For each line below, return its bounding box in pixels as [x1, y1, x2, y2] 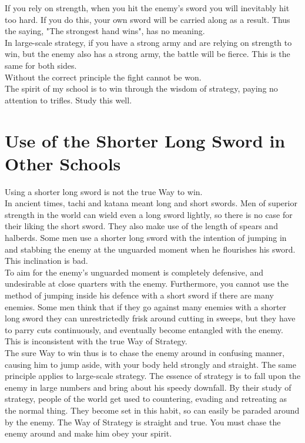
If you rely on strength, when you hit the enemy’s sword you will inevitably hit [5, 2, 290, 14]
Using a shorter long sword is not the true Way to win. [5, 185, 203, 197]
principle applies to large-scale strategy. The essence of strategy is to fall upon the [5, 370, 301, 382]
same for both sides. [5, 59, 77, 71]
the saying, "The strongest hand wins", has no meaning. [5, 25, 205, 37]
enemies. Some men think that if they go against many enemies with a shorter [5, 300, 287, 313]
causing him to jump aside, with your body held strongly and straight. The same [5, 358, 296, 370]
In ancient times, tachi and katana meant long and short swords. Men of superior [5, 197, 297, 209]
